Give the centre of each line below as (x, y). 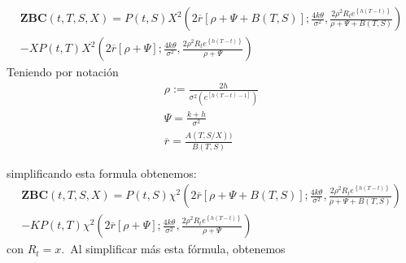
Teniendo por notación (63, 72)
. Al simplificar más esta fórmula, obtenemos (173, 249)
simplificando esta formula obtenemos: (102, 172)
